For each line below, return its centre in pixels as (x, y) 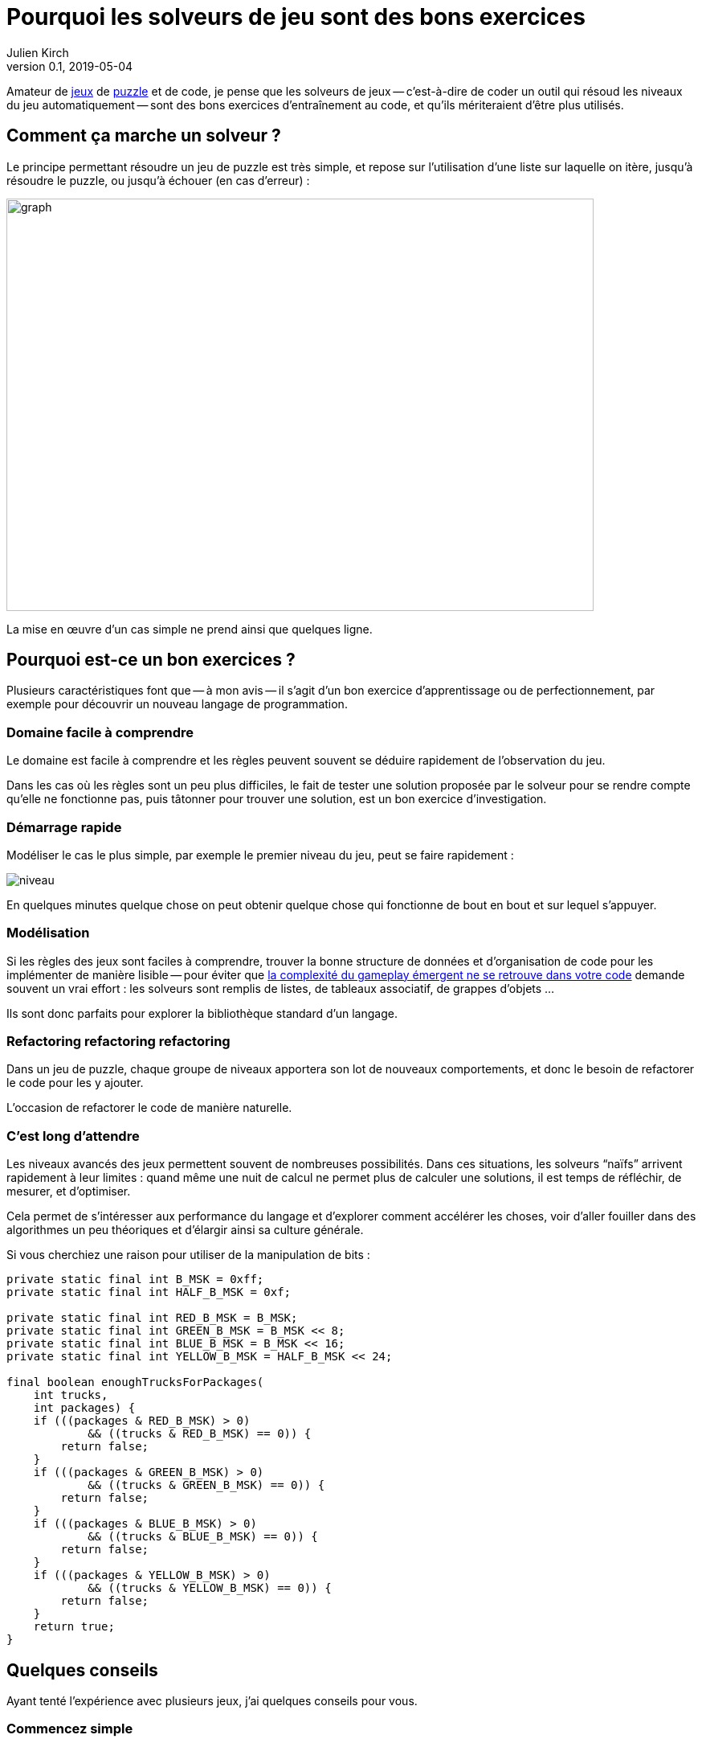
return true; (74, 1627)
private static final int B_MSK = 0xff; (135, 1280)
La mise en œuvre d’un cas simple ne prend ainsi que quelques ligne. (190, 629)
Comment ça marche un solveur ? (144, 136)
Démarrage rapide (64, 827)
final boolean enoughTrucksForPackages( (135, 1382)
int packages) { (84, 1408)
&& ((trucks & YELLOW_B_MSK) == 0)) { (210, 1588)
